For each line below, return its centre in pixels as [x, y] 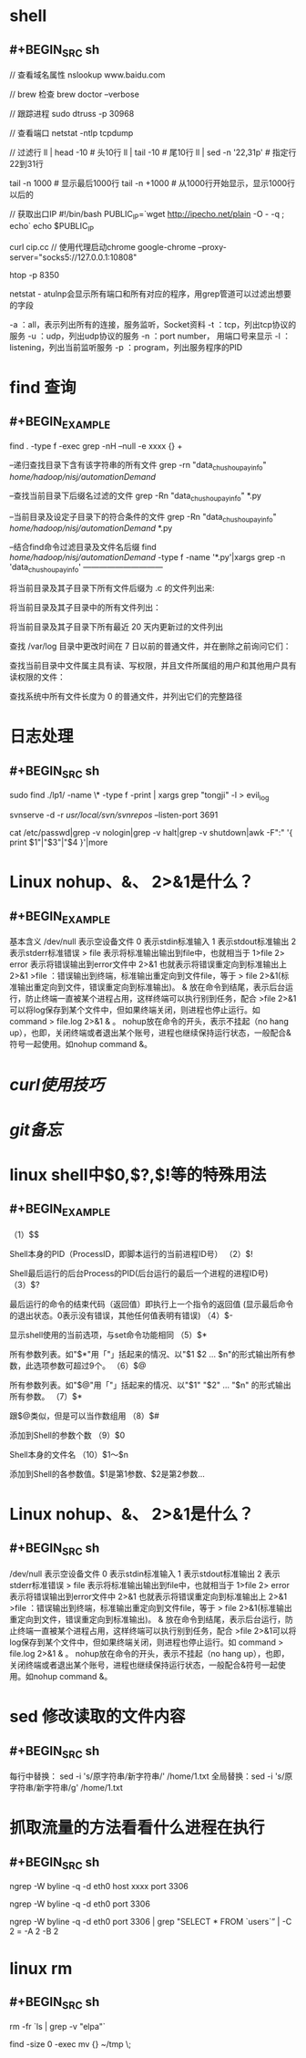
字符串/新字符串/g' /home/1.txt [66, 1788]
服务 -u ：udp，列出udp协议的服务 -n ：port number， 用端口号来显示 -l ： [150, 336]
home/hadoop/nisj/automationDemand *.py [91, 528]
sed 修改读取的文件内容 [97, 1717]
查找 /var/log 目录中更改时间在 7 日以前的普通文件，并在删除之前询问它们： [150, 646]
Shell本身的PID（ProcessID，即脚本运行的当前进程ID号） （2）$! [131, 1253]
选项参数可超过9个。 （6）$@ [90, 1366]
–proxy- [213, 246]
